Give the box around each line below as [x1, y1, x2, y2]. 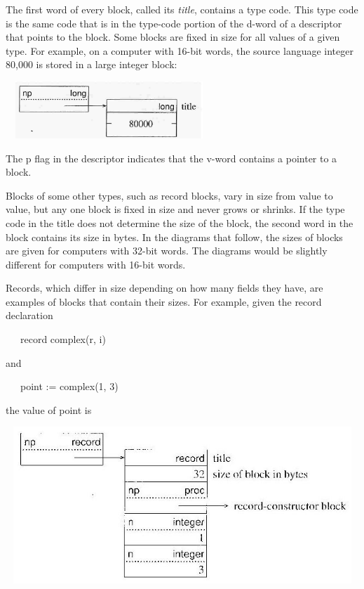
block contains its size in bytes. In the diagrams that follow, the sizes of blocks [6, 229, 343, 244]
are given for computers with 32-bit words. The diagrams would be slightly [6, 243, 328, 258]
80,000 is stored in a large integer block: [6, 57, 177, 72]
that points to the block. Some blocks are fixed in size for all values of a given [6, 30, 340, 44]
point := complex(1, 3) [20, 379, 119, 394]
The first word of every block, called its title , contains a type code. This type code [6, 2, 358, 16]
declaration [6, 308, 53, 323]
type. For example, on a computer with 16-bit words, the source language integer [6, 43, 353, 58]
